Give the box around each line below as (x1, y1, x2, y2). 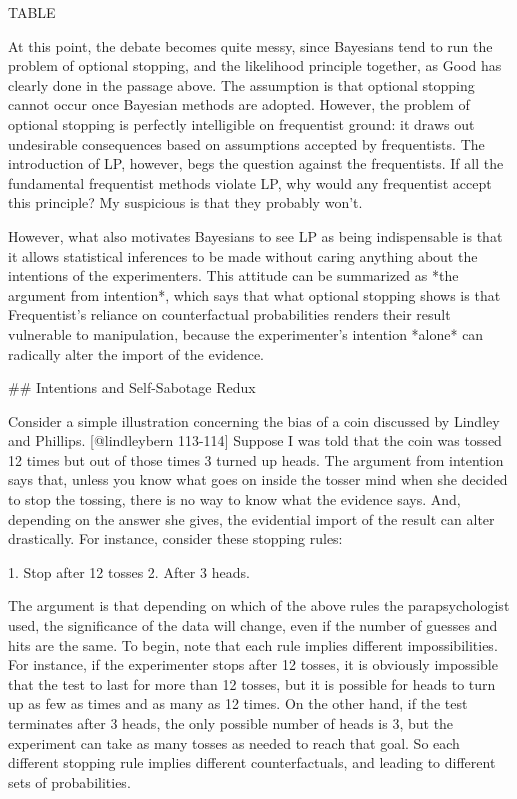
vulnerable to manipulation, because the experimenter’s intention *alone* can (8, 323, 484, 344)
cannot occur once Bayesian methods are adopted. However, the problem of (8, 94, 470, 115)
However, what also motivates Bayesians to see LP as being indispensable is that (8, 225, 503, 246)
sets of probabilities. (8, 771, 131, 792)
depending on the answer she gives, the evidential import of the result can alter (8, 508, 495, 529)
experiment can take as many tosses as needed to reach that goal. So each (8, 732, 460, 753)
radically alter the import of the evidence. (8, 343, 265, 364)
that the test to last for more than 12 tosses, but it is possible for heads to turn (8, 673, 496, 694)
